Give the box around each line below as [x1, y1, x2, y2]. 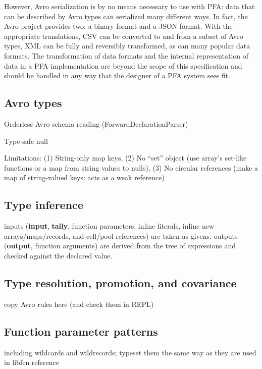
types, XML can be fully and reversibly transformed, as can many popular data [4, 40, 250, 51]
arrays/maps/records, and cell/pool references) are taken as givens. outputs [4, 230, 238, 241]
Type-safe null [4, 135, 48, 146]
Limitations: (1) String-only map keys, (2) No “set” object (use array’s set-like [4, 152, 247, 163]
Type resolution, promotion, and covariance [4, 275, 237, 290]
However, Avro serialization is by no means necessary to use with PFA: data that [4, 1, 255, 11]
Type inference [4, 197, 83, 213]
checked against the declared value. [4, 250, 113, 260]
